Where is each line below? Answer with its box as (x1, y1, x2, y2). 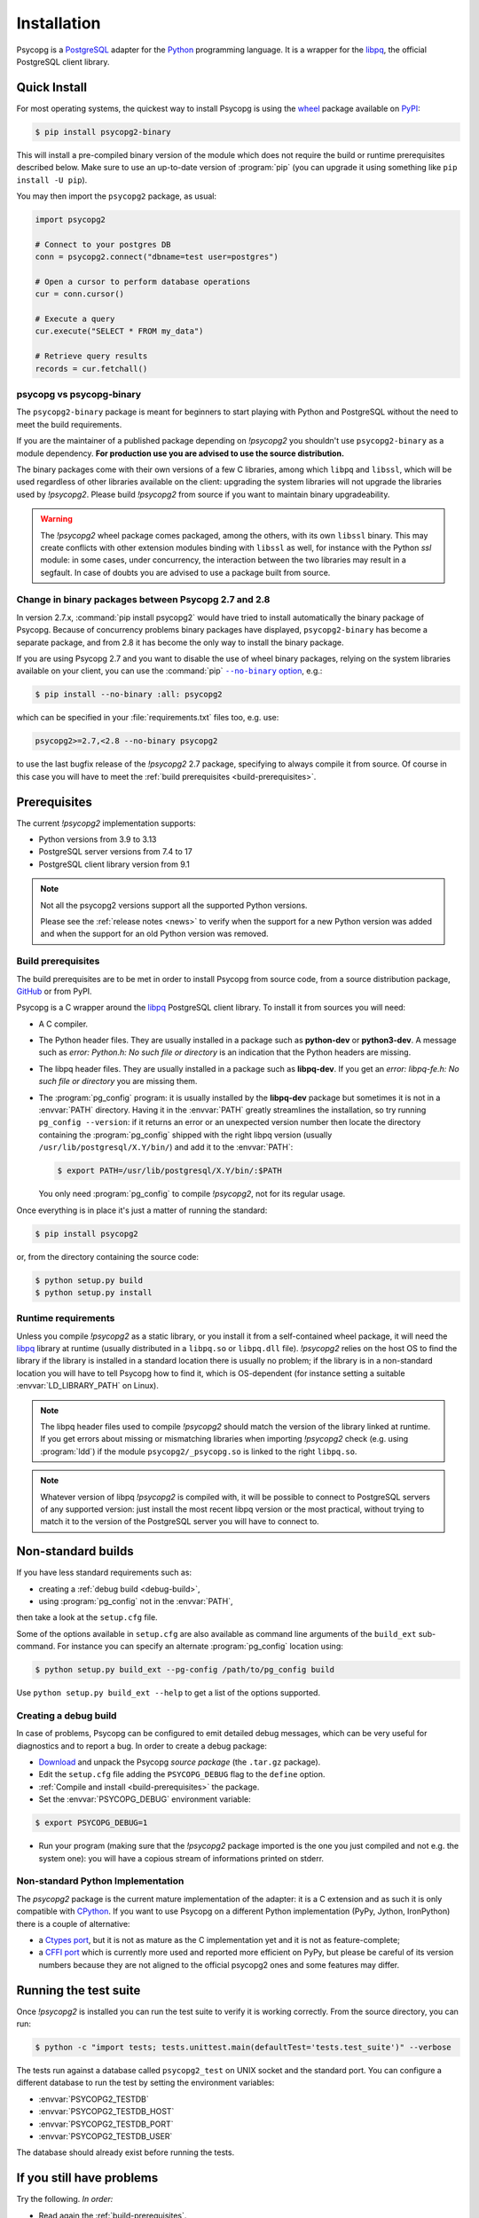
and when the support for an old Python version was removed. (40, 928, 270, 940)
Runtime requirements (16, 1312, 115, 1325)
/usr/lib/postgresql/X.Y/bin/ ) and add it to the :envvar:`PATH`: (38, 1142, 294, 1152)
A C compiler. (38, 1019, 89, 1029)
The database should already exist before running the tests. (16, 2147, 235, 2158)
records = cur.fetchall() (35, 364, 148, 374)
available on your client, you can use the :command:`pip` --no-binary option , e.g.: (16, 665, 323, 676)
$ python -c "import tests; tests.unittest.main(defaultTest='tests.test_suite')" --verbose (35, 2041, 452, 2052)
